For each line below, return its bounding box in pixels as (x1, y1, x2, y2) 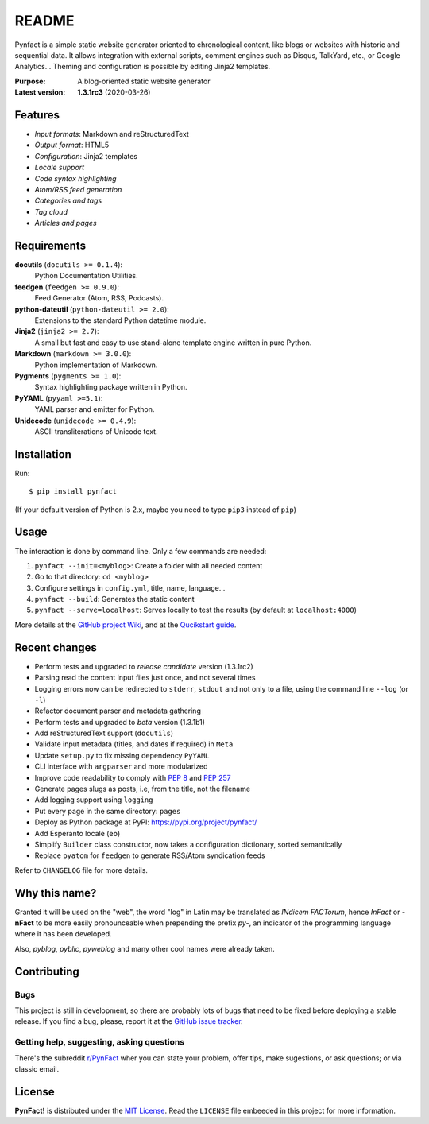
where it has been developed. (14, 929, 112, 939)
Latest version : (14, 87, 66, 97)
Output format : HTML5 (34, 140, 110, 150)
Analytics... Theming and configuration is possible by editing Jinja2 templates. (14, 62, 271, 72)
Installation (14, 448, 71, 461)
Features (14, 108, 60, 122)
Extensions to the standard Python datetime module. (34, 316, 207, 325)
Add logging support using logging (34, 795, 153, 804)
